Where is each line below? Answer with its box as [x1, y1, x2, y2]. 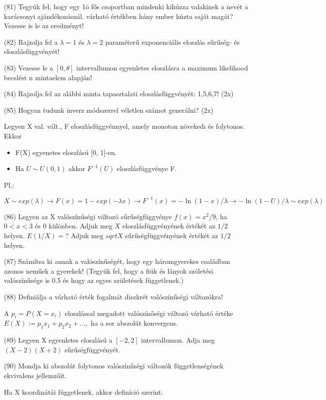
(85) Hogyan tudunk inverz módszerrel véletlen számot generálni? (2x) [4, 104, 214, 115]
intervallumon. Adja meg [141, 335, 215, 345]
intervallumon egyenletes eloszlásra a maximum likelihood [76, 62, 248, 72]
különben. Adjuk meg [49, 221, 113, 231]
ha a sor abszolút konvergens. [90, 318, 178, 328]
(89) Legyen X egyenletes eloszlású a [4, 335, 113, 345]
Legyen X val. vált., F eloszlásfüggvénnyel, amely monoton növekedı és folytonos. [4, 121, 245, 131]
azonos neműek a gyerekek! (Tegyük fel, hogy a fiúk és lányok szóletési [4, 265, 213, 276]
